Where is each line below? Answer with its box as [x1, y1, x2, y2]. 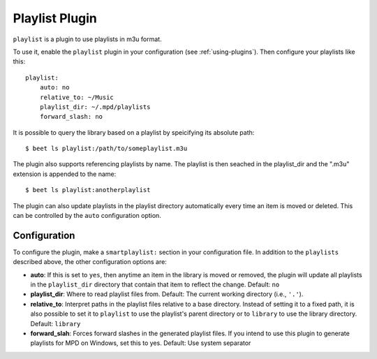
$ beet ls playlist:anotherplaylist [25, 186, 151, 194]
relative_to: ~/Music [39, 93, 114, 101]
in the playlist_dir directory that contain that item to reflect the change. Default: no [30, 280, 280, 289]
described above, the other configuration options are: [13, 258, 167, 266]
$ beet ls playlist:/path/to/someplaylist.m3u [25, 145, 188, 153]
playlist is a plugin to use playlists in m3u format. [13, 35, 162, 43]
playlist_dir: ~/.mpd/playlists [39, 103, 151, 111]
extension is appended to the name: [13, 170, 117, 178]
